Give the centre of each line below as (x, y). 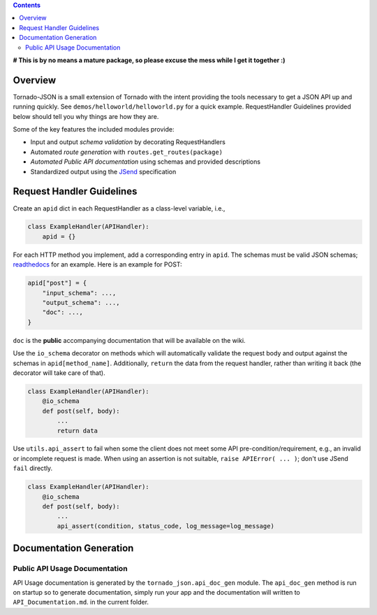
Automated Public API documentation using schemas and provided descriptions (146, 162)
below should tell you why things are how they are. (86, 116)
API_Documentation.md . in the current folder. (81, 602)
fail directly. (33, 468)
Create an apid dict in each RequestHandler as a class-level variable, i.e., (119, 208)
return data (77, 431)
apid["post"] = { (57, 283)
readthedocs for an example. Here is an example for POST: (98, 264)
